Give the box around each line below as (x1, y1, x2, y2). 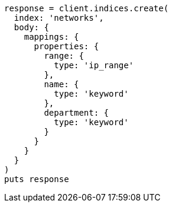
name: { (44, 79, 79, 89)
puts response (4, 174, 69, 184)
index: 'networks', (14, 13, 104, 23)
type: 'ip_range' (54, 60, 134, 70)
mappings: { (24, 32, 79, 42)
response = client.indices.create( (4, 4, 169, 13)
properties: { (34, 42, 99, 51)
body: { (14, 23, 49, 32)
